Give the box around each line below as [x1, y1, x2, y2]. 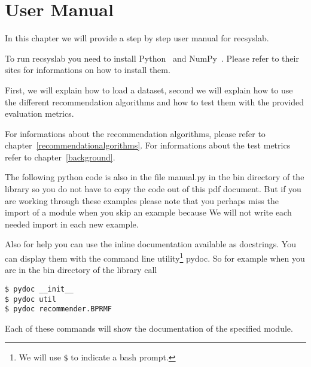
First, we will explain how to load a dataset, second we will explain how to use [5, 83, 293, 96]
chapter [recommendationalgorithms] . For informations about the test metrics [5, 139, 291, 151]
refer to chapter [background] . [5, 150, 115, 163]
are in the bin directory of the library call [5, 263, 157, 276]
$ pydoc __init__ [5, 284, 74, 293]
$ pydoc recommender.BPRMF [5, 305, 112, 314]
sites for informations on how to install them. [5, 63, 170, 76]
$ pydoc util [5, 295, 56, 304]
